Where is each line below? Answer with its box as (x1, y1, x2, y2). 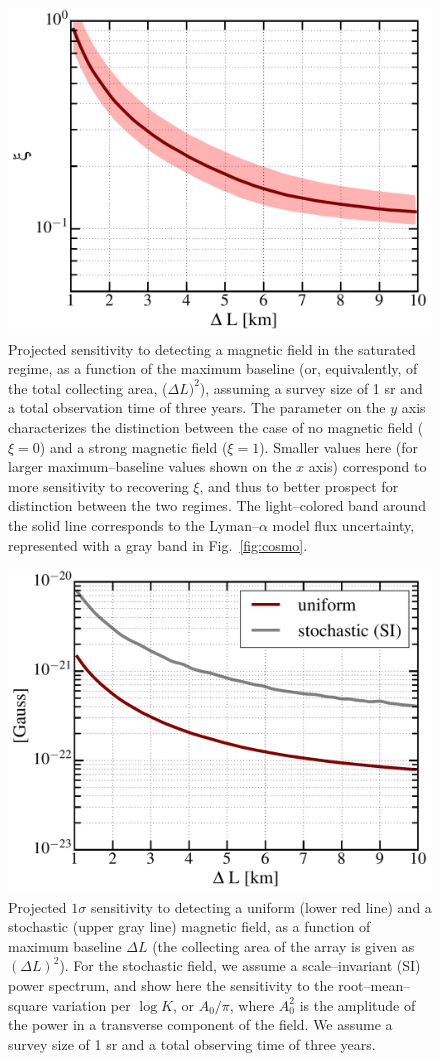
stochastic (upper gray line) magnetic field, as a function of (8, 916, 371, 937)
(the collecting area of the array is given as (152, 935, 415, 956)
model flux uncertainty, (272, 515, 415, 536)
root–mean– (338, 975, 411, 995)
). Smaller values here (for (259, 436, 419, 457)
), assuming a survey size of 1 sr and (199, 377, 423, 398)
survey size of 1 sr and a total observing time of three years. (8, 1033, 376, 1054)
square (8, 994, 48, 1015)
